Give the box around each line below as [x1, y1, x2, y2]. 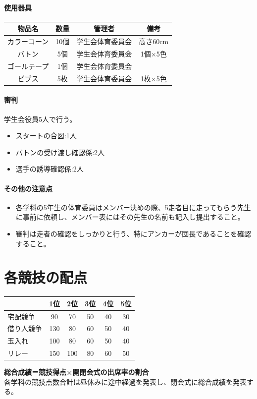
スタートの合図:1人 [15, 130, 77, 141]
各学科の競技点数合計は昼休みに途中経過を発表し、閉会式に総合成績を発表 [4, 376, 247, 387]
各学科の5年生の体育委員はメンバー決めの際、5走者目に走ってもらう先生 [15, 202, 251, 212]
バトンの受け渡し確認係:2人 [15, 147, 105, 157]
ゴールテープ [7, 60, 49, 71]
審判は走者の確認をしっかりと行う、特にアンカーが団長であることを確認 [15, 228, 252, 238]
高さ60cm [139, 36, 169, 47]
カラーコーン [7, 36, 49, 47]
